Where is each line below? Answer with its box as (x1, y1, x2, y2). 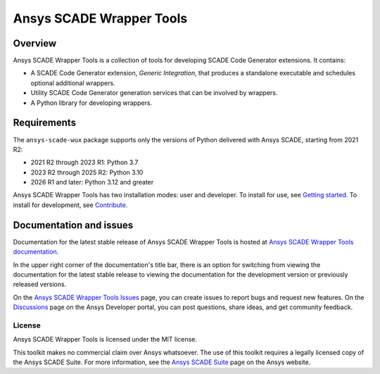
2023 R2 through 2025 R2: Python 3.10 (30, 168, 144, 176)
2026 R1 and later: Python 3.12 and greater (30, 178, 154, 187)
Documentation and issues (13, 219, 134, 231)
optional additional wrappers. (30, 78, 115, 87)
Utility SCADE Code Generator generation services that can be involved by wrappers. (30, 89, 278, 97)
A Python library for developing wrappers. (30, 99, 153, 107)
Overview (13, 37, 57, 49)
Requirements (13, 117, 77, 129)
